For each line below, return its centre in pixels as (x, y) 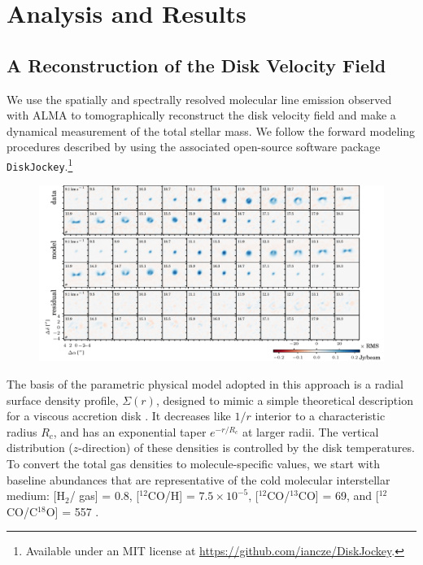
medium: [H (36, 495)
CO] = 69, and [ (338, 495)
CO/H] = (171, 495)
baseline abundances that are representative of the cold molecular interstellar (198, 479)
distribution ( (40, 448)
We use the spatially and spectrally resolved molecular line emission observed (199, 99)
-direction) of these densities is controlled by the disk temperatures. (246, 448)
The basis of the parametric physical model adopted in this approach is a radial (205, 384)
